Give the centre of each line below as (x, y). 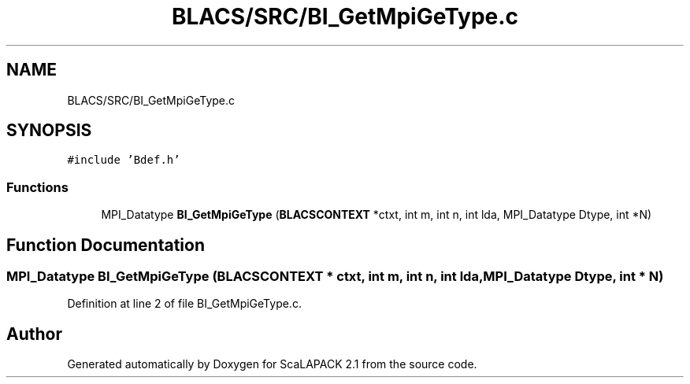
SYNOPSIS (49, 131)
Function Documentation (106, 245)
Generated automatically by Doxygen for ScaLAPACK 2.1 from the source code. (272, 364)
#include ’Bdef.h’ (124, 160)
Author (34, 334)
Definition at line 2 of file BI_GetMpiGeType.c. (184, 304)
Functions (37, 187)
